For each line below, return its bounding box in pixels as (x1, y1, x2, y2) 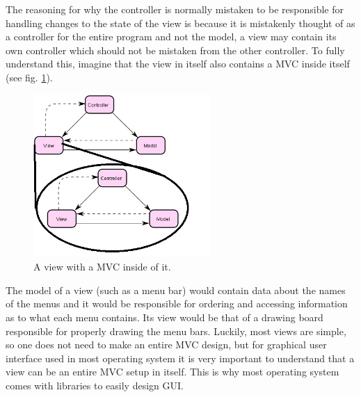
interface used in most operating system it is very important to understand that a (6, 350, 355, 365)
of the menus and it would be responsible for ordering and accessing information (6, 296, 348, 311)
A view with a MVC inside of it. (33, 259, 171, 274)
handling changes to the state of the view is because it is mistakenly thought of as (6, 15, 355, 30)
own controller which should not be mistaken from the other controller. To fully (6, 42, 345, 57)
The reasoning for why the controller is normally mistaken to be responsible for (6, 2, 344, 16)
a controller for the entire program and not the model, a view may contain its (6, 29, 337, 44)
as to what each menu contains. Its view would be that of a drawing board (6, 310, 323, 325)
